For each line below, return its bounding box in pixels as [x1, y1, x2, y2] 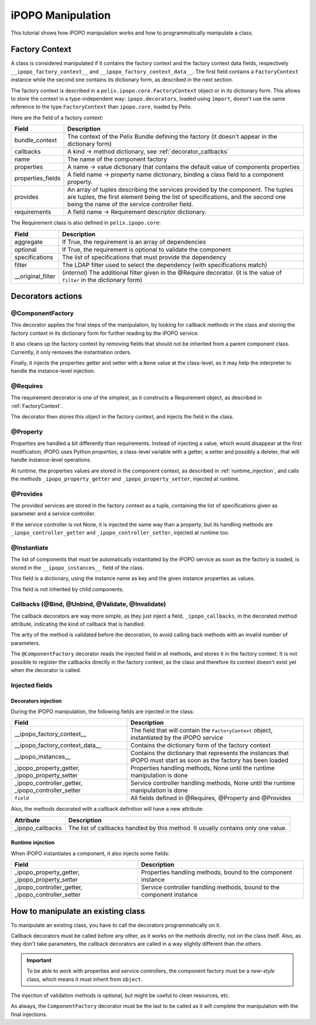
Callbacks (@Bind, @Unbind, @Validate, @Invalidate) [11, 600, 166, 608]
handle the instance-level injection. [11, 368, 96, 375]
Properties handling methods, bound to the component [141, 868, 293, 876]
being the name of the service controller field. [67, 200, 193, 208]
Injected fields [11, 681, 53, 689]
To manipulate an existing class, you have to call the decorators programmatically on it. [11, 921, 221, 928]
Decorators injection [11, 697, 62, 704]
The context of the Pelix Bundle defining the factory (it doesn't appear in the [67, 132, 277, 140]
